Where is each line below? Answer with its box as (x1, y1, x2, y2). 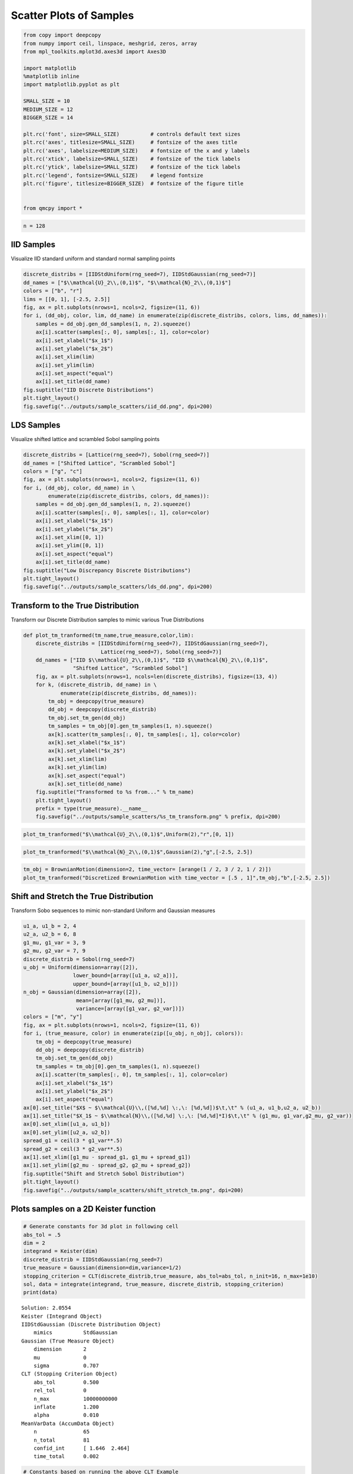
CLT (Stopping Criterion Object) (21, 1371, 118, 1377)
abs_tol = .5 (23, 1231, 61, 1238)
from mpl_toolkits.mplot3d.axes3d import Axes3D (23, 48, 166, 55)
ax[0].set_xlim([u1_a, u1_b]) (23, 1121, 111, 1127)
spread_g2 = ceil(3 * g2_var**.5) (23, 1146, 123, 1152)
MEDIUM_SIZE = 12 (23, 106, 74, 113)
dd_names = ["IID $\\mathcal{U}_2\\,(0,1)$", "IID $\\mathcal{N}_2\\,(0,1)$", (35, 657, 269, 663)
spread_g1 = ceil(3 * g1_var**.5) (23, 1137, 123, 1144)
